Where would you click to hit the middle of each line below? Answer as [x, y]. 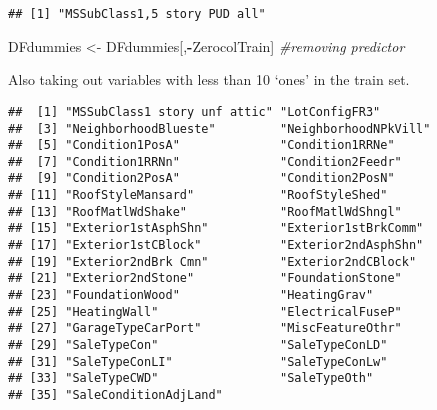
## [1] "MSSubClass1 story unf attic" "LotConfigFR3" [194, 111]
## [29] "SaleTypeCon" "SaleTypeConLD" [198, 345]
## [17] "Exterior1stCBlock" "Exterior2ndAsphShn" [216, 245]
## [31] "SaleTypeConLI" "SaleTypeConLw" [198, 361]
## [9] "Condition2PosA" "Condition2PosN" [201, 178]
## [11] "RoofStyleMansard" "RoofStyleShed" [198, 195]
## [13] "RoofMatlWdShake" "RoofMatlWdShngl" [205, 211]
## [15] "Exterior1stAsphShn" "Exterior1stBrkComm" [216, 228]
